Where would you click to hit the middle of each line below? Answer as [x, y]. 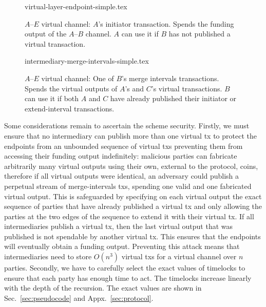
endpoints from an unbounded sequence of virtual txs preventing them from [123, 146]
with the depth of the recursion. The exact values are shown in [103, 288]
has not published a [199, 34]
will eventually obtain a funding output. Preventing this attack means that [122, 246]
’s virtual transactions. [187, 88]
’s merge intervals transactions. [170, 78]
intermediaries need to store [48, 256]
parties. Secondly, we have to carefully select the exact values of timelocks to [125, 268]
